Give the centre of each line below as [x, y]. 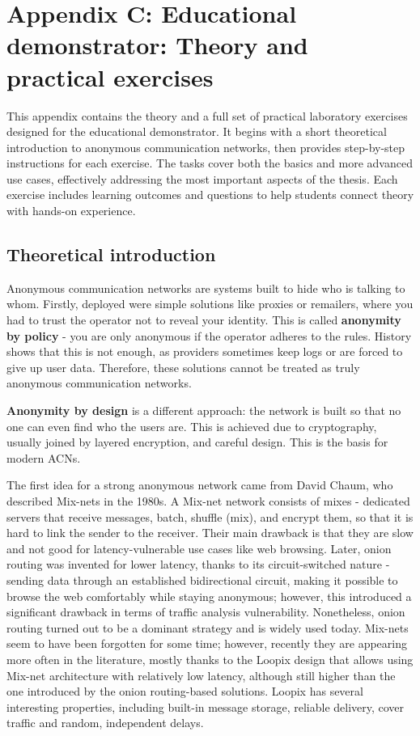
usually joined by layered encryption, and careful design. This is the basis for [197, 442]
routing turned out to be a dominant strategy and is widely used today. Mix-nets [208, 627]
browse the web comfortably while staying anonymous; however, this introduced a [209, 596]
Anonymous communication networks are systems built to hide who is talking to [206, 288]
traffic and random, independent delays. [105, 723]
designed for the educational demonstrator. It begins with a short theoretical [197, 131]
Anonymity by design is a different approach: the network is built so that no [204, 410]
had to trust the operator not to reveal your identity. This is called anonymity [204, 320]
